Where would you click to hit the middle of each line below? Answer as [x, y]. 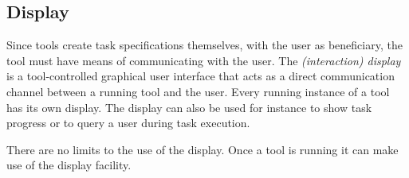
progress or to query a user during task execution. [128, 123]
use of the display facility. [69, 165]
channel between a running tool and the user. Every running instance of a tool [198, 91]
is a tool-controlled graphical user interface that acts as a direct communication [201, 76]
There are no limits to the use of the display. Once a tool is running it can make [203, 149]
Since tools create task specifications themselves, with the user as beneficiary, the [204, 45]
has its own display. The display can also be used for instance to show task [189, 107]
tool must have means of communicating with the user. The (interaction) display [204, 60]
